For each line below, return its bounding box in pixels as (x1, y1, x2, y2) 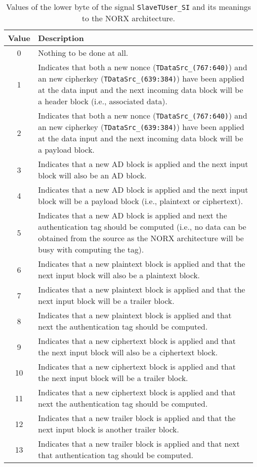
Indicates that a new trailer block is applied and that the (38, 412, 236, 424)
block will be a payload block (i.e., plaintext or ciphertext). (38, 195, 243, 207)
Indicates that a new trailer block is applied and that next (38, 438, 240, 449)
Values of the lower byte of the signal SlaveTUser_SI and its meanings (6, 1, 251, 12)
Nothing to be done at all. (38, 47, 128, 58)
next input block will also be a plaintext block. (38, 269, 200, 281)
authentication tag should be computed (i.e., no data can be (38, 221, 247, 232)
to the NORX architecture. (82, 12, 175, 24)
